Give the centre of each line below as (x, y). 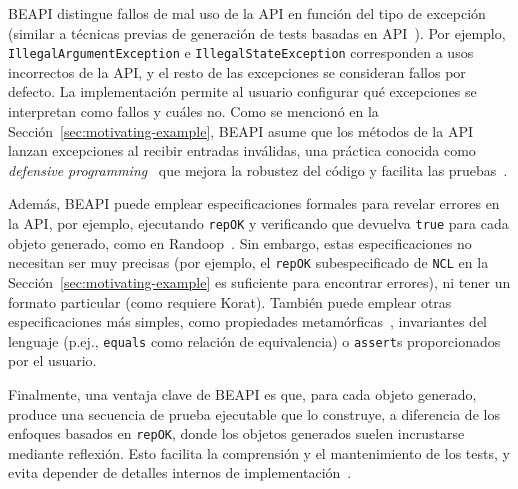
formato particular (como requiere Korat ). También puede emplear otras (230, 301)
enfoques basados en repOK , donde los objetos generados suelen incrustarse (236, 433)
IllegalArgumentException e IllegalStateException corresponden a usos (241, 52)
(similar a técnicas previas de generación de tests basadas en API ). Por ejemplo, (257, 32)
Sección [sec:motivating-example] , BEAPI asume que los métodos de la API (241, 130)
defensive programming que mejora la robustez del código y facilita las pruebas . (258, 169)
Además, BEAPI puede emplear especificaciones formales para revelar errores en (254, 203)
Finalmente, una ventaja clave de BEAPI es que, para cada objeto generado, (242, 393)
